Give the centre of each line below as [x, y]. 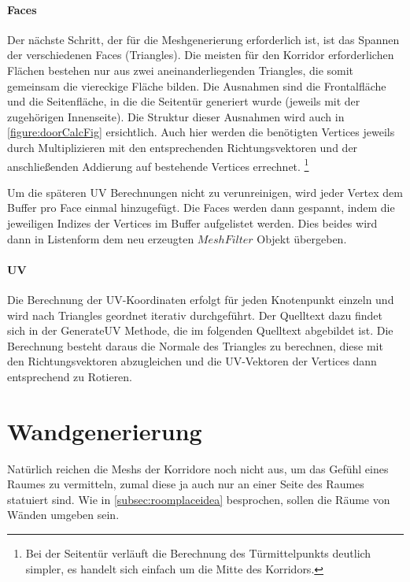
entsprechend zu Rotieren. [70, 376]
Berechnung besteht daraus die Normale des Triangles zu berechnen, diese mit [195, 345]
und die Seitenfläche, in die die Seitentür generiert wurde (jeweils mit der [184, 101]
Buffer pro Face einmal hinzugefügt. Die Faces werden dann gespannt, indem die [201, 208]
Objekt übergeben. [302, 238]
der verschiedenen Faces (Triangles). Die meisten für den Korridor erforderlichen [201, 55]
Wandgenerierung [105, 430]
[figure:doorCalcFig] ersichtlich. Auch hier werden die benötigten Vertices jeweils [201, 132]
